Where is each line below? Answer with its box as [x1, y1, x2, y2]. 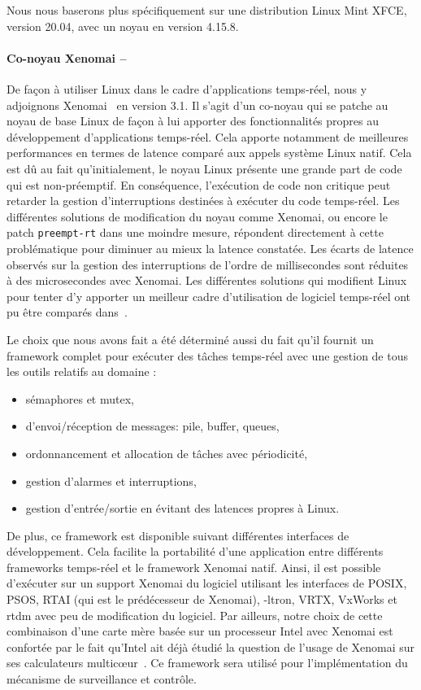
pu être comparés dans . [7, 304, 128, 321]
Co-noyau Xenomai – [7, 49, 127, 66]
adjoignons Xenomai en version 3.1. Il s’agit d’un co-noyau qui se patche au [7, 96, 388, 113]
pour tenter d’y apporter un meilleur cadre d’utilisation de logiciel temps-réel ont [7, 287, 411, 304]
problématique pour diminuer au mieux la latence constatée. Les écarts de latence [7, 239, 414, 256]
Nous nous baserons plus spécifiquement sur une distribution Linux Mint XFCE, [7, 2, 407, 18]
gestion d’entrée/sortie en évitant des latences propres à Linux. [25, 500, 340, 517]
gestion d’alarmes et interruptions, [25, 472, 197, 489]
